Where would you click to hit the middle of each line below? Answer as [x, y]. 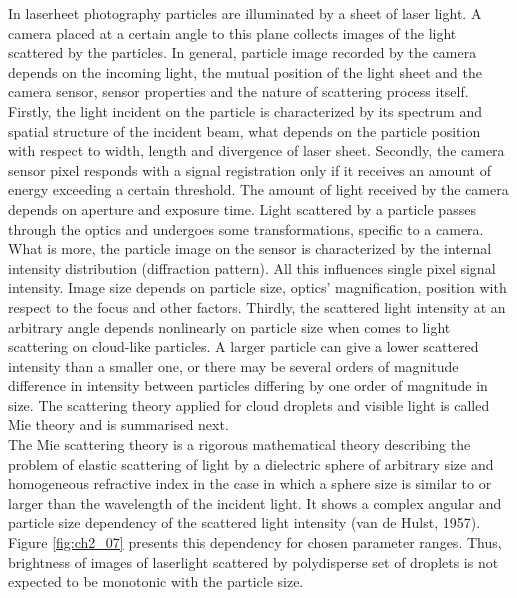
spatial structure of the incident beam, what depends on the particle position [244, 130]
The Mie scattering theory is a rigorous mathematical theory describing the [239, 444]
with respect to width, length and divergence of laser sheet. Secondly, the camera [256, 150]
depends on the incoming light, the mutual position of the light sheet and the [245, 71]
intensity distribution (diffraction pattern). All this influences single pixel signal [252, 267]
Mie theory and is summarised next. [118, 424]
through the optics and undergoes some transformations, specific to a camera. [246, 228]
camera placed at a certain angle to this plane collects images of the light [232, 32]
